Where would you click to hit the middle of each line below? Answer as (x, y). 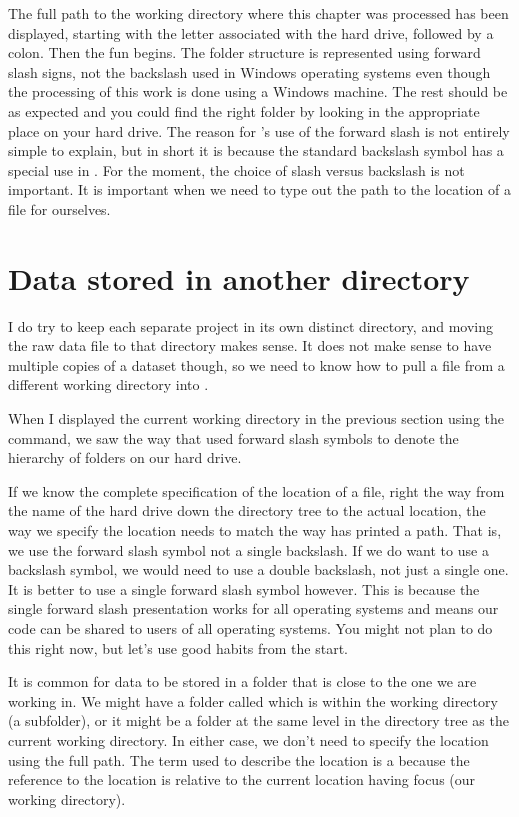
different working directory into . (108, 384)
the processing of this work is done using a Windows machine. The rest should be (258, 91)
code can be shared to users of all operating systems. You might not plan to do (250, 627)
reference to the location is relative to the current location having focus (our (242, 779)
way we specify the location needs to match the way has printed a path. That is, (255, 530)
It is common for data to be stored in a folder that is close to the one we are (242, 681)
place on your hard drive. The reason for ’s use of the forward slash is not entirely (259, 130)
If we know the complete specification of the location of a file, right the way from (256, 490)
